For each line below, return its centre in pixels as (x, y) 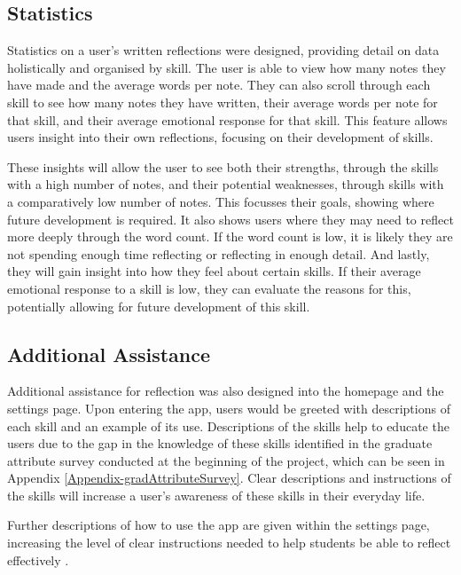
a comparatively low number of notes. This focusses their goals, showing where (221, 201)
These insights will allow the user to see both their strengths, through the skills (223, 166)
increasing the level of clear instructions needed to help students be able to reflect (229, 543)
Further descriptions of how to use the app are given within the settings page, (219, 525)
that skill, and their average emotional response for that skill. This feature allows (227, 119)
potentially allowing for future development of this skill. (159, 306)
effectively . (38, 559)
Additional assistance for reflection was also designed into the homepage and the (226, 391)
